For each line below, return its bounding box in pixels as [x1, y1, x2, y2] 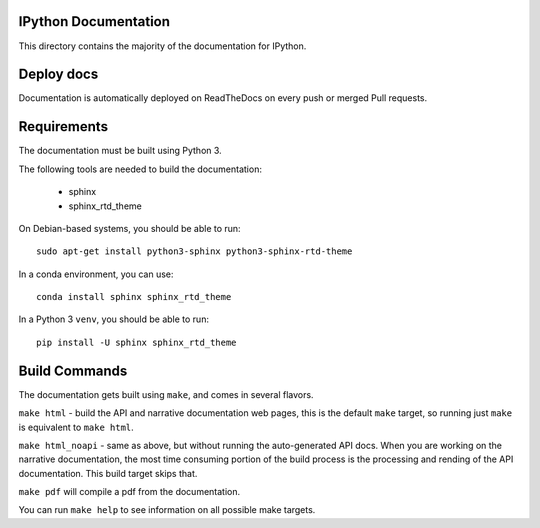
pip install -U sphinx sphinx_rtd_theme [36, 336, 237, 348]
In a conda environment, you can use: [18, 268, 174, 280]
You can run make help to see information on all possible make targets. [18, 504, 316, 516]
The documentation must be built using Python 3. [18, 145, 222, 157]
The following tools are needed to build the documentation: [18, 163, 262, 175]
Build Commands [18, 362, 128, 379]
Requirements [18, 118, 109, 135]
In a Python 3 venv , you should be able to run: [18, 313, 210, 325]
